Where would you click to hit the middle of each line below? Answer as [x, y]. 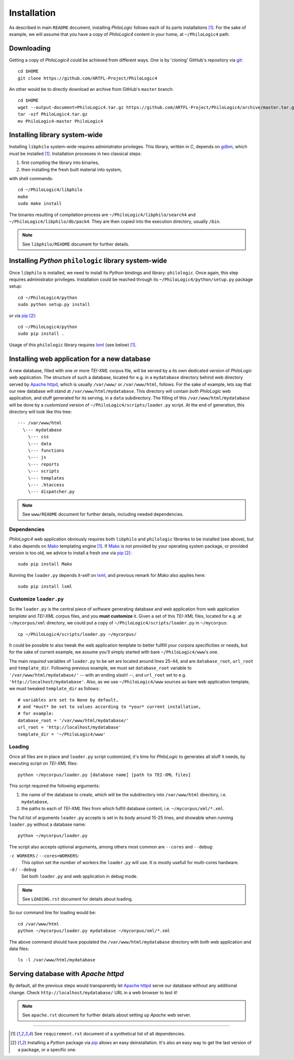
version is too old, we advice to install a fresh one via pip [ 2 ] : [70, 553]
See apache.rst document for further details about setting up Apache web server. [107, 1015]
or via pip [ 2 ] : [23, 315]
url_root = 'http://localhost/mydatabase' [70, 727]
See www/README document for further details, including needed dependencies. [103, 514]
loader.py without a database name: [48, 824]
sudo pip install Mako [45, 564]
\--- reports [43, 464]
